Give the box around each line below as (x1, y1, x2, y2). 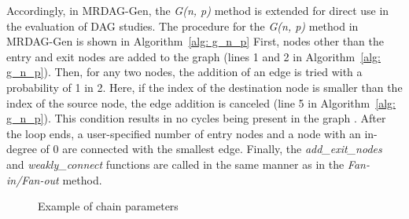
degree (6, 141, 37, 157)
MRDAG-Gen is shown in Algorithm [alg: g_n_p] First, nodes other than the (6, 33, 384, 49)
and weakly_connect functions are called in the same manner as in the (6, 155, 345, 172)
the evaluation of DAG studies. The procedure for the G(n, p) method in (6, 17, 359, 34)
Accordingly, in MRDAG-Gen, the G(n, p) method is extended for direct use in (6, 2, 389, 18)
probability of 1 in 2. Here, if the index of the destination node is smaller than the (6, 78, 403, 95)
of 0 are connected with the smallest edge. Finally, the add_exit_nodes (40, 141, 382, 157)
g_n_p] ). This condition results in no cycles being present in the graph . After (6, 110, 386, 126)
